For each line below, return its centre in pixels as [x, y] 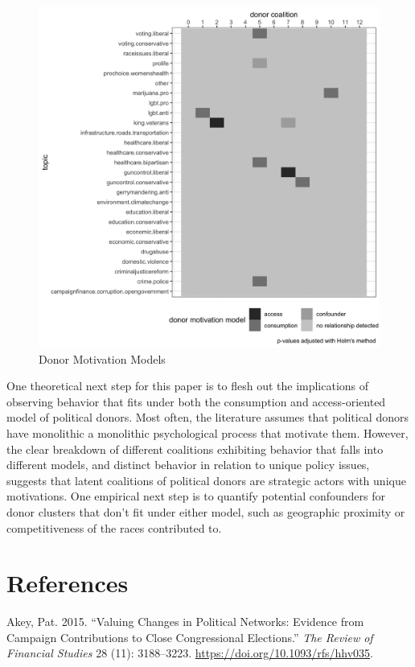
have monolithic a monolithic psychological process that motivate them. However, [207, 432]
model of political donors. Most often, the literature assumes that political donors [207, 417]
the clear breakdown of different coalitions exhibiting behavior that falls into [195, 449]
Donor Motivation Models [102, 358]
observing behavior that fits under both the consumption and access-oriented [196, 401]
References [68, 583]
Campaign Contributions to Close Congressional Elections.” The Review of [190, 637]
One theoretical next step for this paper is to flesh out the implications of [188, 386]
